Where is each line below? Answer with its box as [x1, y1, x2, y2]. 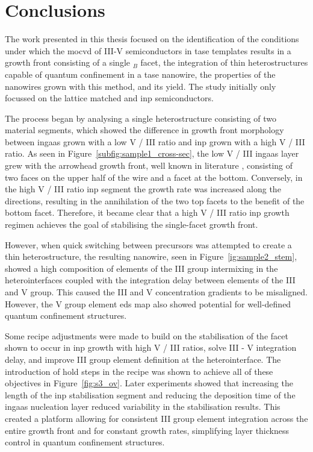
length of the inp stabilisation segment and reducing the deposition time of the [5, 388, 296, 401]
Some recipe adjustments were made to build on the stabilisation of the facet [5, 329, 288, 342]
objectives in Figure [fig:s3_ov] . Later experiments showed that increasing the [5, 377, 293, 389]
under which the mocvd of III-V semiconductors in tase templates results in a [5, 44, 291, 57]
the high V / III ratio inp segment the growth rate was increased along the [5, 183, 281, 195]
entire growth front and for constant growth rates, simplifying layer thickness [5, 424, 290, 436]
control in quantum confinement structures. [5, 436, 165, 448]
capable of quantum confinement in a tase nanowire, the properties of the [5, 67, 276, 80]
